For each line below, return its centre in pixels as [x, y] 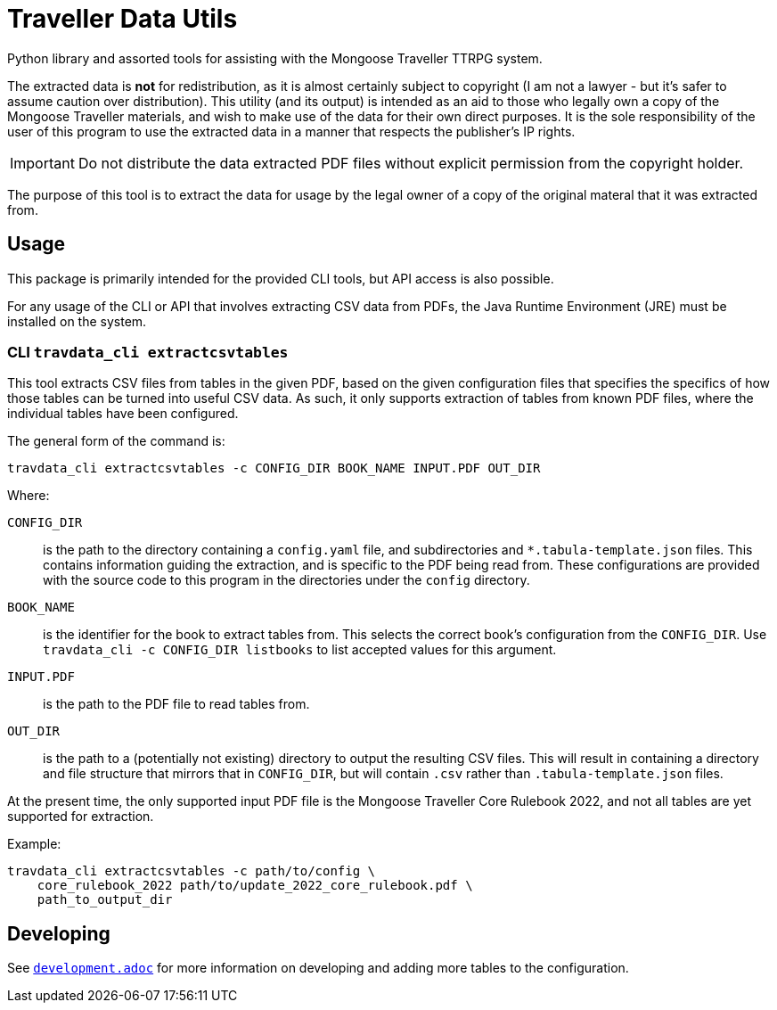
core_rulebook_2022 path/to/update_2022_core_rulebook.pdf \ [255, 886]
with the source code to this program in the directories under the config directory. [286, 580]
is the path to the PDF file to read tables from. [176, 704]
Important [42, 163]
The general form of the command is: [116, 441]
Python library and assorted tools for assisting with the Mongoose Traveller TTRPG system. [275, 58]
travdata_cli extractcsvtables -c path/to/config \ [192, 871]
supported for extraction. [81, 817]
